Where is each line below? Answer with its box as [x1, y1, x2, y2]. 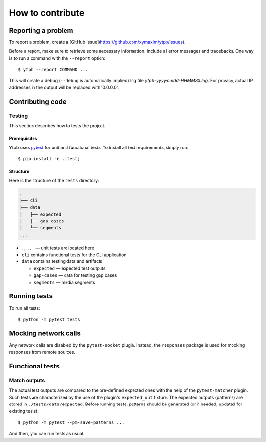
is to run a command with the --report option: [9, 55, 106, 61]
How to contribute [9, 7, 85, 18]
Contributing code [9, 97, 66, 106]
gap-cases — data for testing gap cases [33, 272, 117, 278]
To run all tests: [9, 305, 40, 311]
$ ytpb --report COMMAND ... [18, 67, 88, 73]
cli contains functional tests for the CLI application [21, 252, 127, 258]
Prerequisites [9, 136, 37, 142]
